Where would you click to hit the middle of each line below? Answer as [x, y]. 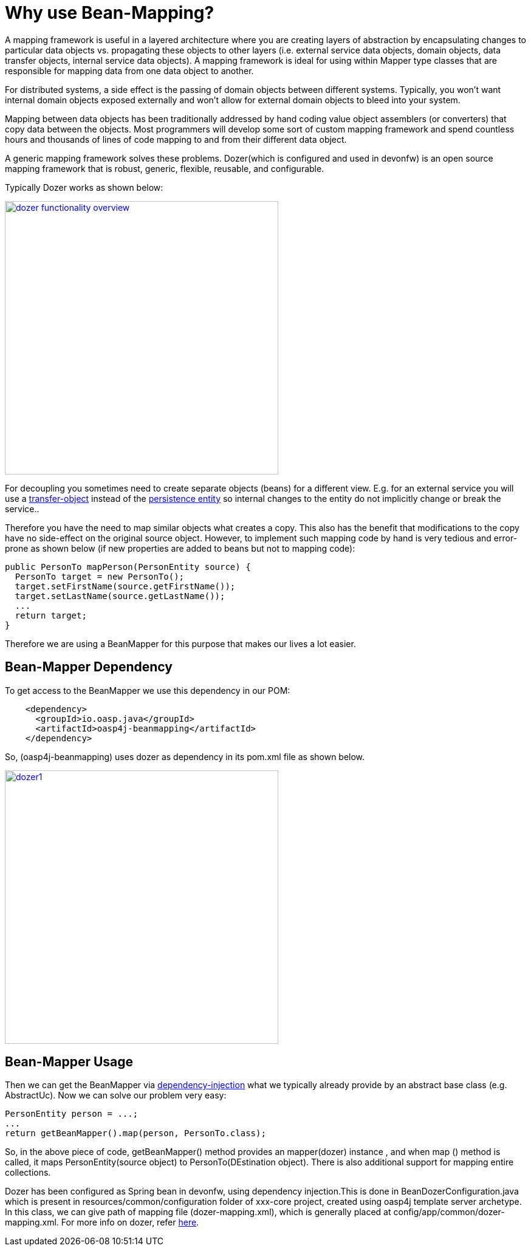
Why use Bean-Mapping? [110, 13]
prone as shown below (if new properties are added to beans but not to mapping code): [180, 548]
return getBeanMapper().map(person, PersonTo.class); [135, 1133]
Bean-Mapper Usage [69, 1062]
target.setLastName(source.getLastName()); [120, 596]
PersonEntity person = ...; [72, 1114]
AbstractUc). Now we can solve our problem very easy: [116, 1095]
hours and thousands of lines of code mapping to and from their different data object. [176, 139]
